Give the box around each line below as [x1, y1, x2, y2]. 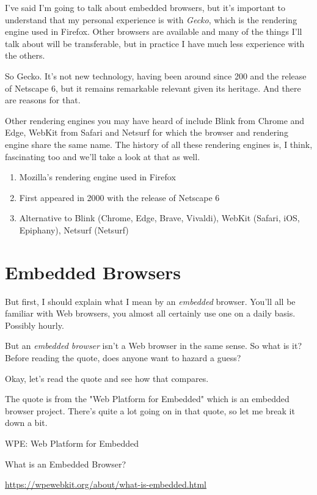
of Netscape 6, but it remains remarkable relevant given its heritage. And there [5, 81, 301, 94]
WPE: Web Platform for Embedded [5, 436, 139, 449]
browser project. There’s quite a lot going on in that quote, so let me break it [5, 404, 295, 417]
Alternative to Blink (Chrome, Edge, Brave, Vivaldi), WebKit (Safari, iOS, [19, 211, 300, 224]
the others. [5, 49, 45, 62]
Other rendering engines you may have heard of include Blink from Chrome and [5, 114, 305, 127]
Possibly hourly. [5, 318, 64, 331]
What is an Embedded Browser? [5, 457, 126, 470]
